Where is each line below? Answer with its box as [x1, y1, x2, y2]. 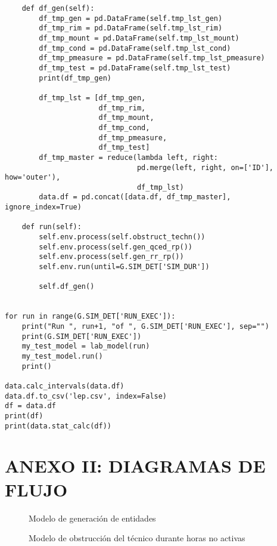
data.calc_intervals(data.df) [5, 381, 125, 390]
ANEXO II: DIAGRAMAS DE [5, 454, 266, 478]
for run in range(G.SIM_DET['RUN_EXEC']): [5, 312, 176, 321]
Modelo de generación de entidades [29, 511, 156, 524]
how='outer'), [5, 173, 61, 182]
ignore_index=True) [5, 203, 82, 212]
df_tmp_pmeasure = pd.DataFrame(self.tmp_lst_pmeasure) [39, 54, 265, 63]
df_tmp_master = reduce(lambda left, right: [39, 153, 218, 162]
